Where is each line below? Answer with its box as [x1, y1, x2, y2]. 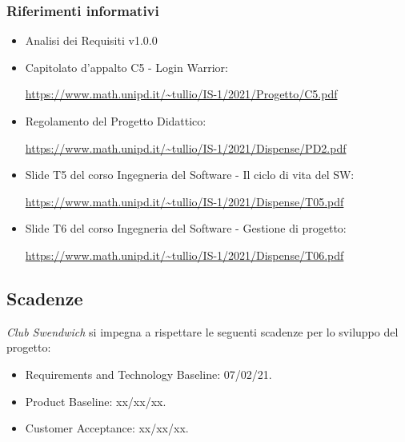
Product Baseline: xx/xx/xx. [25, 392, 166, 409]
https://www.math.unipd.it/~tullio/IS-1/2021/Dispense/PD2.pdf [25, 139, 347, 156]
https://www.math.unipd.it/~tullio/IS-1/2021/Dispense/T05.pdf [25, 193, 344, 209]
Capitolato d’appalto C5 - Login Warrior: [25, 58, 228, 75]
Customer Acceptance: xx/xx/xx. [25, 420, 189, 436]
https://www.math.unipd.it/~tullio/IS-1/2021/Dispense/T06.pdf [25, 246, 344, 263]
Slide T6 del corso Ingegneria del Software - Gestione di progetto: [25, 220, 347, 237]
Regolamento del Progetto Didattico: [25, 113, 207, 129]
